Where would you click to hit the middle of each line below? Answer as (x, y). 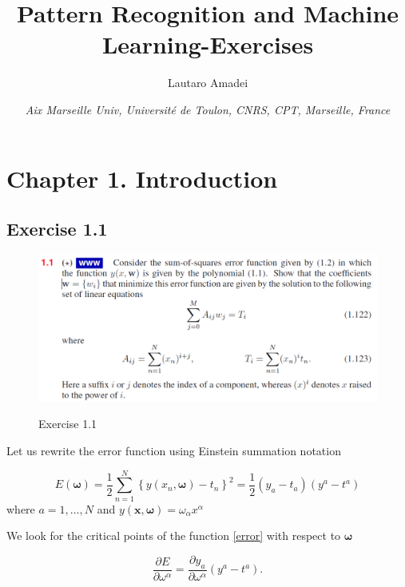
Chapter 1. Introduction (142, 178)
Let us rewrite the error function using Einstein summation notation (174, 450)
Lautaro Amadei (208, 83)
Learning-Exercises (208, 44)
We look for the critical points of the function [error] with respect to (174, 535)
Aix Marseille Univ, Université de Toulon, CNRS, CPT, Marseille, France (208, 109)
